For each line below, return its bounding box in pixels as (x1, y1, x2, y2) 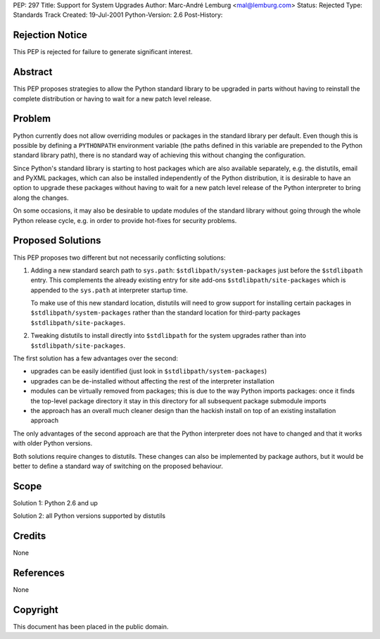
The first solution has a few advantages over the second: (13, 354, 179, 362)
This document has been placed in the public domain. (13, 622, 169, 631)
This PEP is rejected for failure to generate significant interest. (13, 48, 193, 56)
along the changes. (13, 194, 69, 202)
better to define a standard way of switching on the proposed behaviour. (13, 462, 223, 470)
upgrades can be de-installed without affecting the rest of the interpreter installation (30, 377, 274, 385)
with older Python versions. (13, 439, 93, 448)
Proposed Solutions (13, 234, 101, 246)
